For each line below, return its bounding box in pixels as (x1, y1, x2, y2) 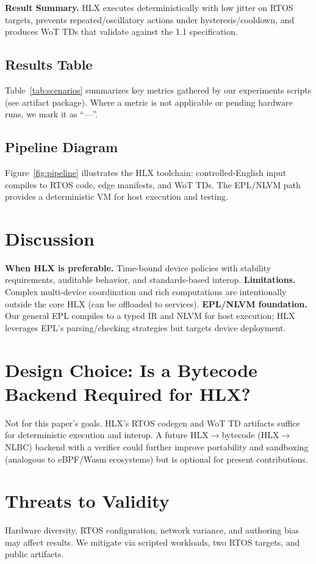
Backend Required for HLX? (5, 381, 251, 406)
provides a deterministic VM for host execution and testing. (5, 190, 228, 203)
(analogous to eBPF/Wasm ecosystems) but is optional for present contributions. (5, 452, 308, 465)
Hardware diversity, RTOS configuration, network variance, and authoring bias (5, 524, 300, 537)
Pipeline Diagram (5, 137, 118, 156)
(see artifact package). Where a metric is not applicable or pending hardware (5, 95, 293, 108)
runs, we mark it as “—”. (5, 108, 98, 120)
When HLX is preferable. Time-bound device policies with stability (5, 261, 271, 274)
